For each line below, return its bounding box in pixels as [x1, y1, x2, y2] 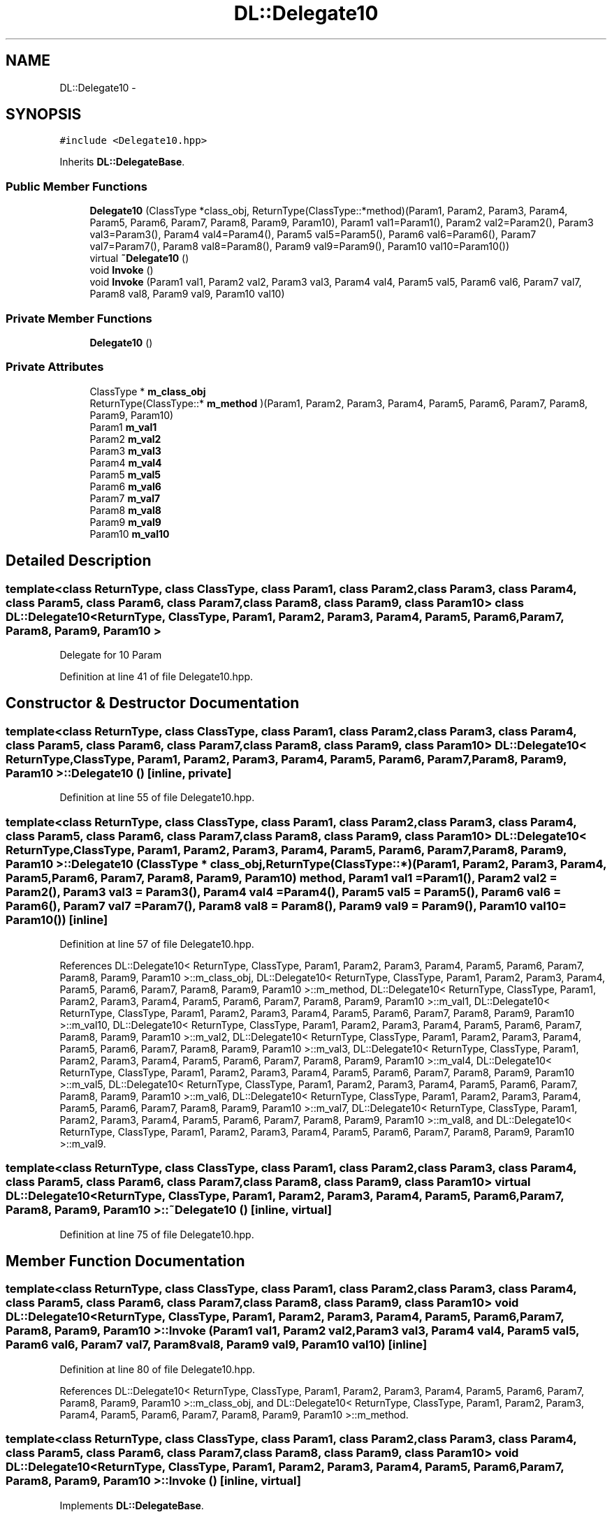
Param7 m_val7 [89, 492, 161, 504]
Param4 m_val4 [89, 456, 162, 469]
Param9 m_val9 [89, 515, 161, 528]
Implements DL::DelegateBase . [59, 1499, 204, 1511]
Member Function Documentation [6, 1252, 245, 1270]
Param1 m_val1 [89, 420, 157, 433]
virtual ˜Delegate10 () [89, 252, 189, 265]
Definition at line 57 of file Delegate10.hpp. [59, 937, 254, 950]
